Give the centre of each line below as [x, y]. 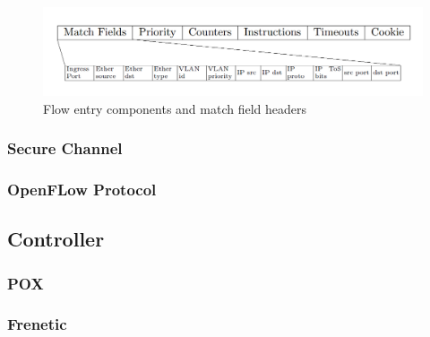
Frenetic [37, 324]
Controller [56, 239]
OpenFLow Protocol [82, 189]
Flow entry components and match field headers [175, 108]
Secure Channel [65, 148]
